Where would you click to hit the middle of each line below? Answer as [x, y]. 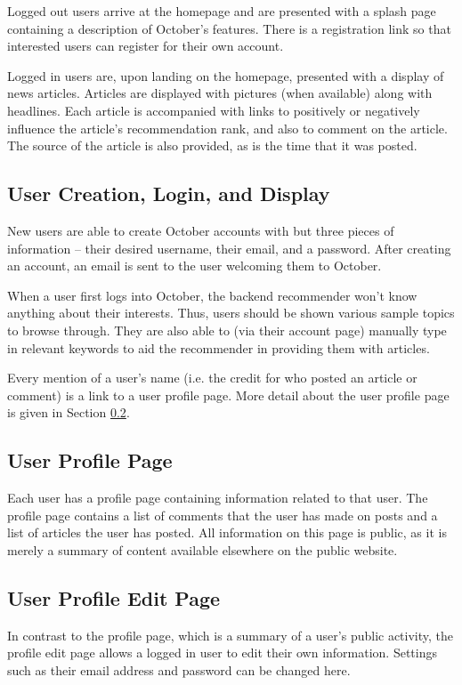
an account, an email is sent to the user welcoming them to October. [195, 266]
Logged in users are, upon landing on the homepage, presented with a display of [226, 75]
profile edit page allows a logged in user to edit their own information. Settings [223, 653]
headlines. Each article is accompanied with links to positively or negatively [214, 110]
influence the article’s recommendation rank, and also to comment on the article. [227, 128]
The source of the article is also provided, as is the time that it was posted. [212, 145]
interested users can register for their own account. [146, 46]
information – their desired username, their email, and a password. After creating [229, 248]
